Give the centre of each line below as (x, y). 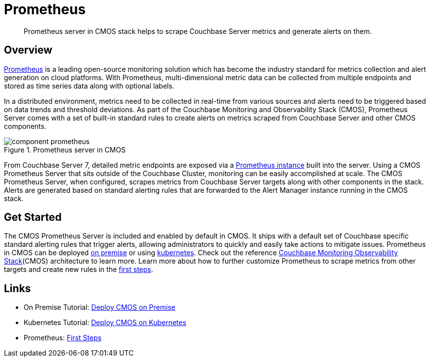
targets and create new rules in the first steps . (79, 270)
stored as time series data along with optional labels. (89, 86)
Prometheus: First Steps (63, 338)
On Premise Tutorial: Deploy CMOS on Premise (99, 307)
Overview (28, 50)
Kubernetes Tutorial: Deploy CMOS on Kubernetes (105, 323)
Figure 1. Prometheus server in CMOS (65, 150)
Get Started (33, 217)
